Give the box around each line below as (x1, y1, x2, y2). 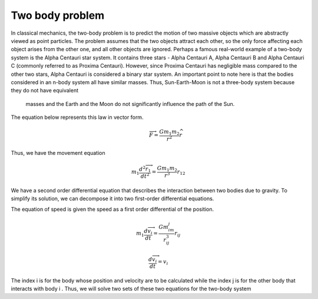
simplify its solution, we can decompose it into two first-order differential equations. (11, 195, 214, 202)
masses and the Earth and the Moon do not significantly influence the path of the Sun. (25, 100, 235, 107)
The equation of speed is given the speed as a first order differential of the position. (11, 206, 214, 213)
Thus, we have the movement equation (11, 149, 105, 157)
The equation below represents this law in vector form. (11, 114, 144, 121)
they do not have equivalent (11, 87, 79, 94)
